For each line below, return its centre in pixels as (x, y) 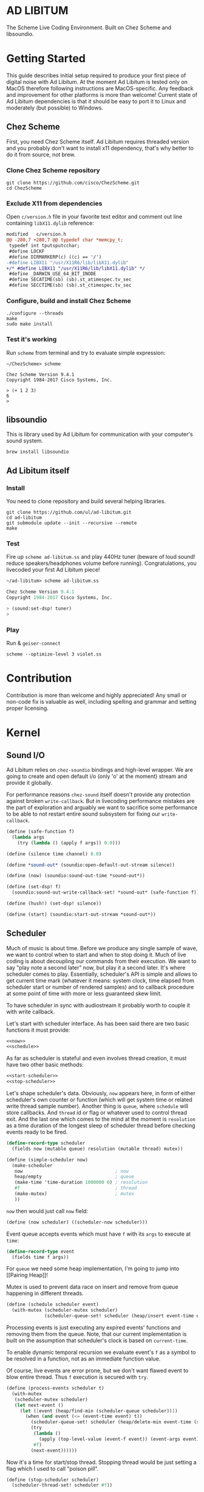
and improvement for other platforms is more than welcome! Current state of (102, 94)
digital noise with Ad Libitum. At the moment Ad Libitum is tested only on (97, 82)
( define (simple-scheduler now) (47, 1160)
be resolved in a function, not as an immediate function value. (83, 1359)
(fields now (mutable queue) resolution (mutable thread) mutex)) (97, 1149)
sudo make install (29, 324)
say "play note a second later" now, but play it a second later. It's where (96, 967)
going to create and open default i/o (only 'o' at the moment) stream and (97, 776)
